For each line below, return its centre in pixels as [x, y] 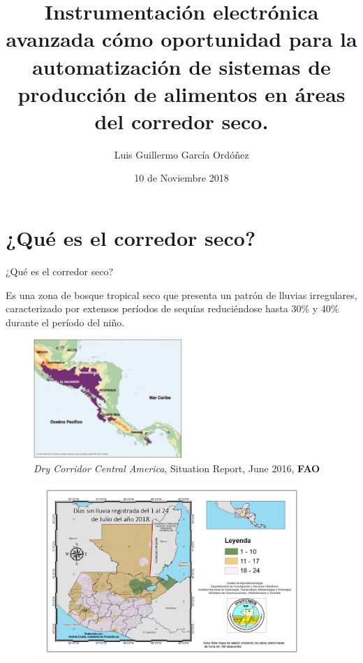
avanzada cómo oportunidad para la [181, 39]
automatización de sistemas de [181, 66]
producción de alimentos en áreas [181, 93]
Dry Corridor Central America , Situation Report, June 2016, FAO [177, 468]
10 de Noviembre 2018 [181, 178]
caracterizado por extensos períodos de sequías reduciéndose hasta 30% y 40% [172, 308]
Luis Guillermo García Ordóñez [181, 154]
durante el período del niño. [65, 322]
